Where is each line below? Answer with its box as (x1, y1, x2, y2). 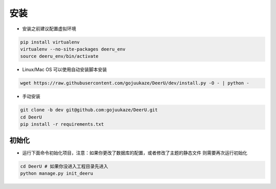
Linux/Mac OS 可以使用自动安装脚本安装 (22, 66, 107, 73)
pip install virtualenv (20, 39, 80, 45)
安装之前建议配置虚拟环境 (22, 26, 76, 32)
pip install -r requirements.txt (20, 122, 104, 127)
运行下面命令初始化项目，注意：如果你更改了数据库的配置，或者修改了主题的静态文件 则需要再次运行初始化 (22, 150, 247, 156)
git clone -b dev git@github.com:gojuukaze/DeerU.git (20, 107, 158, 113)
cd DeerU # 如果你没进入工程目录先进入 (20, 163, 108, 169)
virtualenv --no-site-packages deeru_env (20, 46, 126, 52)
